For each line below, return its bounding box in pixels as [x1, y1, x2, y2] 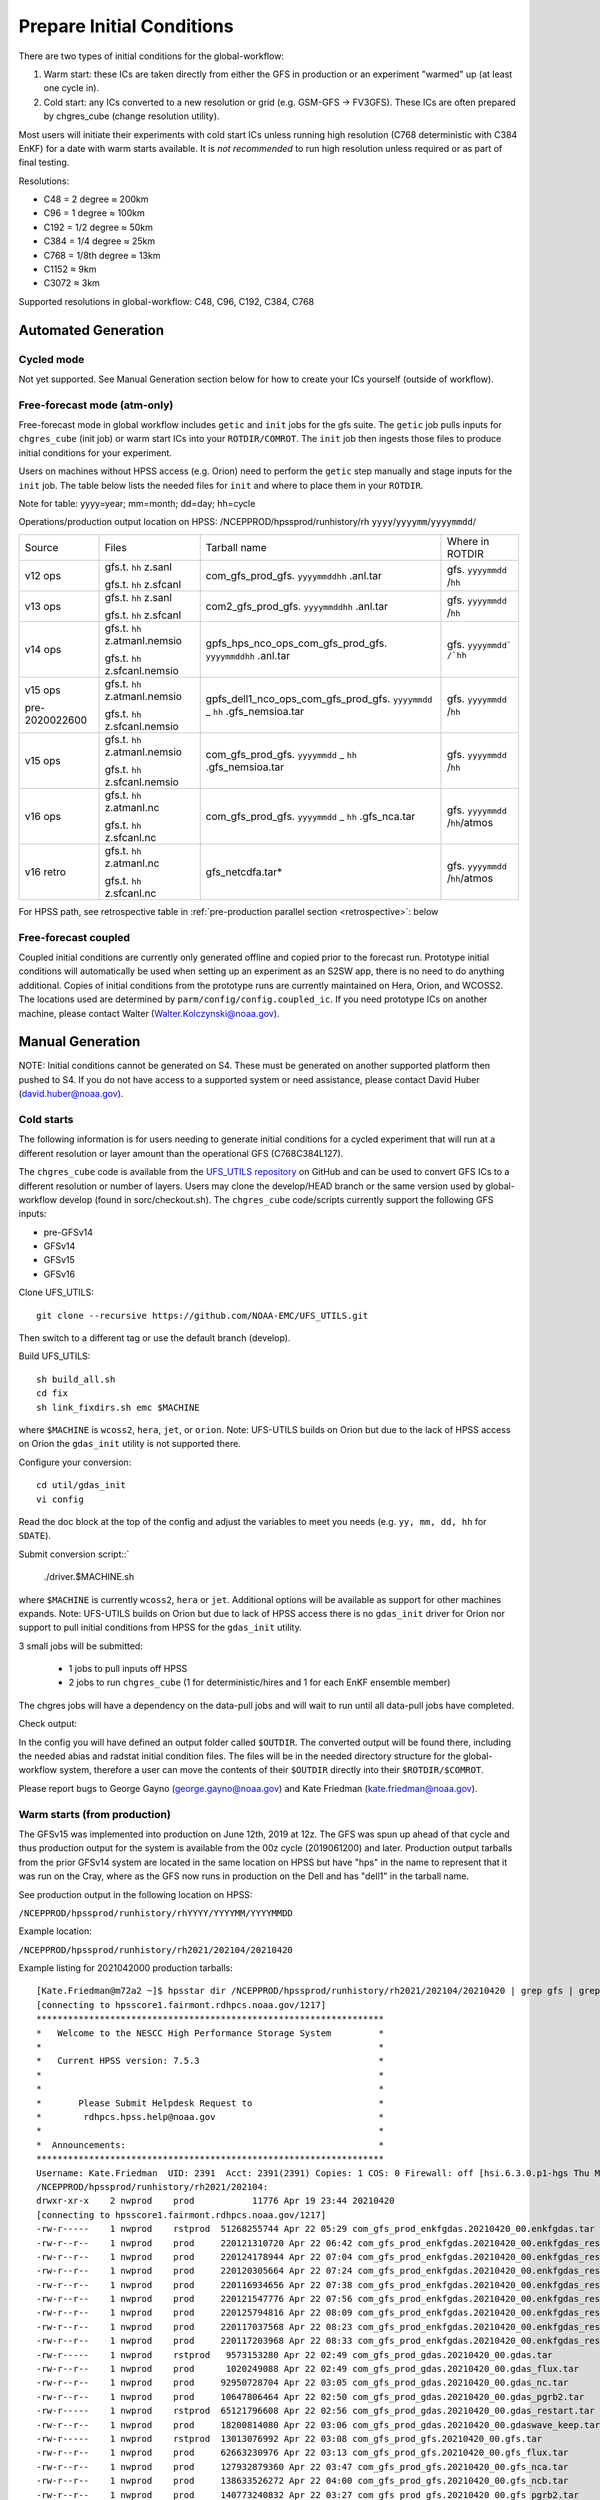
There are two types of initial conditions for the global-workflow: [18, 50, 285, 62]
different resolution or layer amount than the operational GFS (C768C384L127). [18, 1147, 344, 1159]
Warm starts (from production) [18, 1807, 172, 1821]
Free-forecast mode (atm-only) [18, 398, 174, 412]
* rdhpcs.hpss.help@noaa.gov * [36, 2111, 385, 2122]
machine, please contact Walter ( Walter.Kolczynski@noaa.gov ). [18, 1007, 280, 1019]
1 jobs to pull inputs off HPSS [68, 1663, 188, 1675]
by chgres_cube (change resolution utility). [43, 110, 220, 122]
